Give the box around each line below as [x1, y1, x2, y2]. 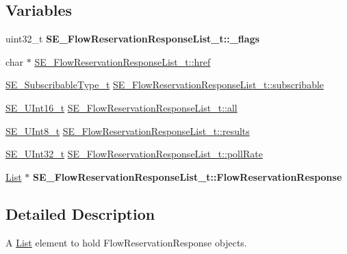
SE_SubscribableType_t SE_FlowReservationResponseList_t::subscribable [5, 77, 324, 92]
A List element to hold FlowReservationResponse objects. [5, 235, 247, 249]
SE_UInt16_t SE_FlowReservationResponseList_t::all [5, 100, 237, 114]
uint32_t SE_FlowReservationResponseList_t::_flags [5, 31, 260, 46]
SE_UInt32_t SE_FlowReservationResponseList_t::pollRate [5, 147, 263, 161]
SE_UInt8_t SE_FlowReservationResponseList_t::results [5, 123, 250, 138]
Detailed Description [5, 203, 155, 224]
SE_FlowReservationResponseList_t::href [34, 54, 211, 68]
